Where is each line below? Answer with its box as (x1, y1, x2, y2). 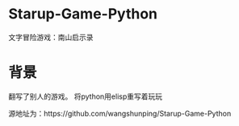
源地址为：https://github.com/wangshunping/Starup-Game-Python (8, 108, 232, 118)
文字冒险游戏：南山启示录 (8, 32, 94, 42)
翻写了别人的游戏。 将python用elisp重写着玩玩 (8, 91, 163, 101)
